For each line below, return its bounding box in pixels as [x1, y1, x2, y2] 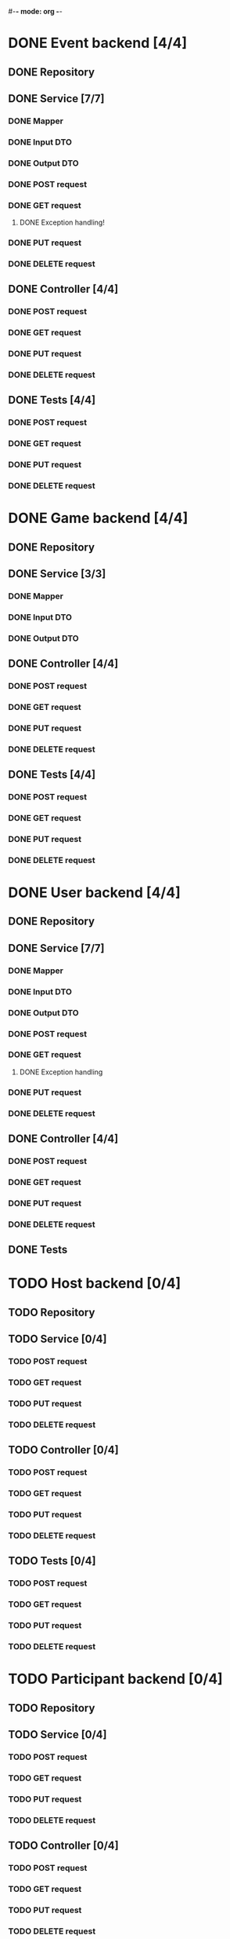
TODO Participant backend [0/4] [8, 1670, 223, 1688]
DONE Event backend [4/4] [8, 35, 188, 52]
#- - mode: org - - [8, 7, 63, 16]
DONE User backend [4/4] [8, 884, 181, 902]
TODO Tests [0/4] [8, 1554, 96, 1568]
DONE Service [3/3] [8, 567, 106, 580]
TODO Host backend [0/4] [8, 1275, 181, 1293]
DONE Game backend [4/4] [8, 510, 189, 527]
